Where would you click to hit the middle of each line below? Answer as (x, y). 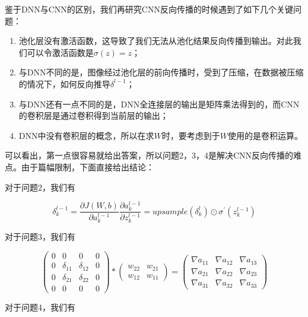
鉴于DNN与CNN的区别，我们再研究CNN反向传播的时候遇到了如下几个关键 (149, 9)
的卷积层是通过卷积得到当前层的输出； (93, 115)
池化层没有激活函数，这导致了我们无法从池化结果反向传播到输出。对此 (156, 41)
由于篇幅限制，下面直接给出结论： (88, 167)
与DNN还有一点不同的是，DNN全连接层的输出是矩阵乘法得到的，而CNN (159, 104)
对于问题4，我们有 (40, 307)
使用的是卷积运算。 (265, 135)
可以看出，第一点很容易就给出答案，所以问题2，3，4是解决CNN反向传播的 (149, 155)
